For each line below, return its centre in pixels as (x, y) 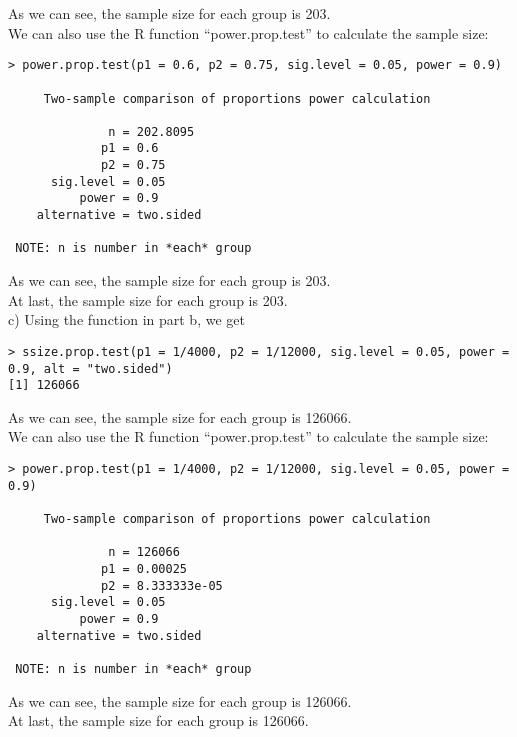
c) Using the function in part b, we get (126, 319)
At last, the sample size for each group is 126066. (158, 720)
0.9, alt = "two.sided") (90, 368)
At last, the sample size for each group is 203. (148, 299)
